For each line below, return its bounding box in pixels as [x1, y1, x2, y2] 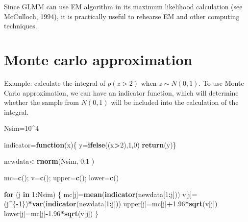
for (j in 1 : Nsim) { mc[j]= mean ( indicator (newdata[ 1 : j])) [4, 189, 180, 199]
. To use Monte [198, 77, 244, 88]
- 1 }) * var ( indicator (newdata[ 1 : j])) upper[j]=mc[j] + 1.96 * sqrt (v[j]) [16, 198, 218, 209]
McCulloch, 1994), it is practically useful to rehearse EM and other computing [4, 11, 240, 21]
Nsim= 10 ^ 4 [4, 123, 39, 133]
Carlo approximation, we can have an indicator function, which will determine [4, 87, 239, 98]
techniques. [4, 21, 37, 31]
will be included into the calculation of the [111, 97, 239, 107]
